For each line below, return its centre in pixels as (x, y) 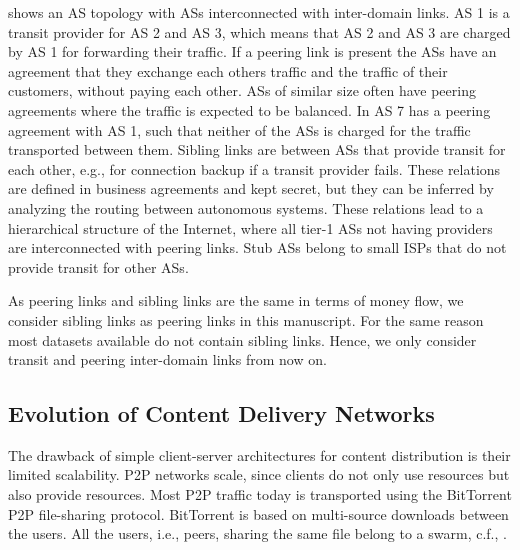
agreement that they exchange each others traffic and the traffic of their (228, 70)
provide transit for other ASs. (98, 266)
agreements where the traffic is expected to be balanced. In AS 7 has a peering (249, 109)
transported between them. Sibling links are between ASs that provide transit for (257, 149)
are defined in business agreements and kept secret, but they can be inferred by (251, 188)
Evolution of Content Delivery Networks (221, 413)
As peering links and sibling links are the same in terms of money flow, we (236, 300)
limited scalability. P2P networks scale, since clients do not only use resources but (259, 474)
